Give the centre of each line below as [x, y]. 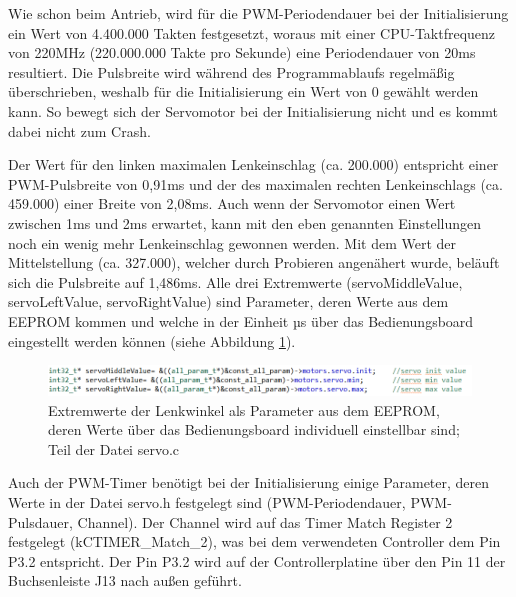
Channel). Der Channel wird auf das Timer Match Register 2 [265, 521]
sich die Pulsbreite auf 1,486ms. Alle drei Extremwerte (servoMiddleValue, [235, 281]
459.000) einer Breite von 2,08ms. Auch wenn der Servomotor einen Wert [232, 203]
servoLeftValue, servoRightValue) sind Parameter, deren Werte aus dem [228, 301]
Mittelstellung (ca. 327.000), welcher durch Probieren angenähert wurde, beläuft [254, 262]
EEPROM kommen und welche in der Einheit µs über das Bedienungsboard [241, 320]
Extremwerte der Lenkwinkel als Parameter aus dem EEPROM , [244, 409]
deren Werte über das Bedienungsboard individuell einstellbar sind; [254, 429]
